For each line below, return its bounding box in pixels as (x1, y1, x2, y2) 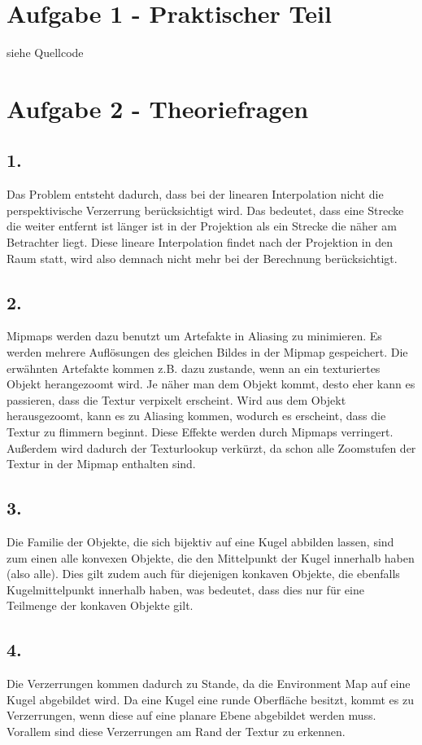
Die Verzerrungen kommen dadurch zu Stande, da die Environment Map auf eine (7, 675, 411, 692)
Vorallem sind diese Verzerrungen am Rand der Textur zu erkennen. (7, 722, 346, 739)
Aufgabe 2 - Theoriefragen (7, 91, 309, 125)
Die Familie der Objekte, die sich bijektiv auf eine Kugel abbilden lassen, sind (7, 533, 394, 550)
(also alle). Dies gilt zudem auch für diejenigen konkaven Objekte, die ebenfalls (7, 565, 400, 582)
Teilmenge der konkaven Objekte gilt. (7, 597, 194, 614)
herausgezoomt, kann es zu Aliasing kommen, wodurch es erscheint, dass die (7, 407, 386, 424)
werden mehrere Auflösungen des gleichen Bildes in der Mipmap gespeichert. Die (7, 344, 408, 361)
